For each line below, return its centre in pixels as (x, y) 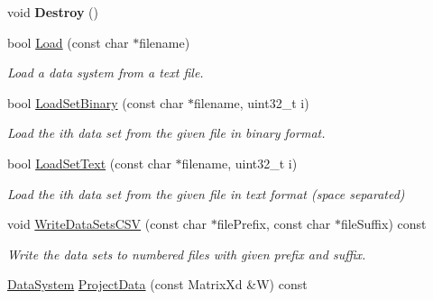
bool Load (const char (68, 42)
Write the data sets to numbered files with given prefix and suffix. (187, 254)
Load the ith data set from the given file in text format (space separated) (206, 193)
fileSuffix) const (383, 224)
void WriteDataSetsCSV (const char (107, 224)
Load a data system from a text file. (106, 73)
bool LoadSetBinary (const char (96, 102)
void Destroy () (53, 12)
